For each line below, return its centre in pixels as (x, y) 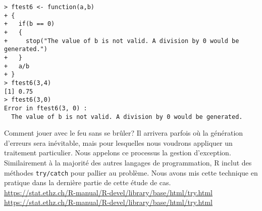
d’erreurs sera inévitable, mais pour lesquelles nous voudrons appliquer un (118, 142)
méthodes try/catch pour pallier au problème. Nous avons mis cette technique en (131, 172)
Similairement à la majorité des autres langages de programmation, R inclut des (128, 162)
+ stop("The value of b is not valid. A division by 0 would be (122, 41)
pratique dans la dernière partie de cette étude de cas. (88, 182)
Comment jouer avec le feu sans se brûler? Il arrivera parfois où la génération (124, 133)
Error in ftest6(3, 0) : (46, 108)
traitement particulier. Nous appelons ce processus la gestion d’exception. (118, 153)
